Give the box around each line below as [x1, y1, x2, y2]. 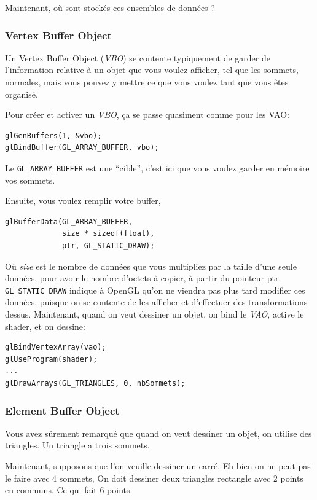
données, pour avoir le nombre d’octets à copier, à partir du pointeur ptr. [5, 271, 281, 284]
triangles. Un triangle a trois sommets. [5, 439, 150, 451]
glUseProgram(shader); [5, 354, 98, 364]
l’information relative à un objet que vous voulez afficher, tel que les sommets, [5, 63, 299, 76]
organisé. [5, 87, 38, 100]
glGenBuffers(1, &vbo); [5, 131, 102, 140]
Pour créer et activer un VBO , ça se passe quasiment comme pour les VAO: [5, 108, 289, 121]
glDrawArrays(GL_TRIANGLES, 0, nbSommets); [5, 379, 186, 388]
